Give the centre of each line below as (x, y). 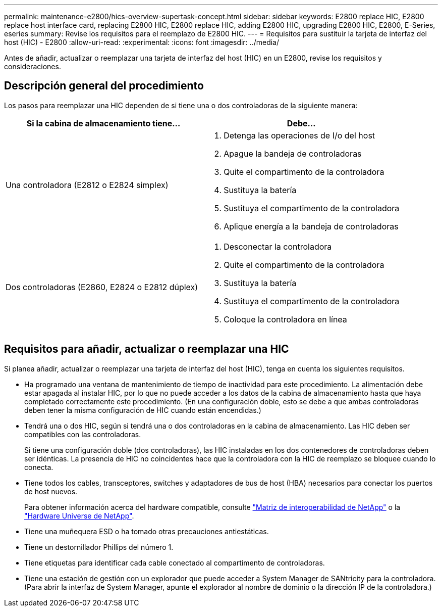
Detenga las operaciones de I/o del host (299, 135)
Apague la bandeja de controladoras (293, 153)
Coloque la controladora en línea (285, 319)
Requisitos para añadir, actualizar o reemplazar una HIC (147, 349)
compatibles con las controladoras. (83, 434)
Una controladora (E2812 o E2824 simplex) (87, 185)
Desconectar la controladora (278, 246)
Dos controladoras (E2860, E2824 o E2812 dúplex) (102, 287)
